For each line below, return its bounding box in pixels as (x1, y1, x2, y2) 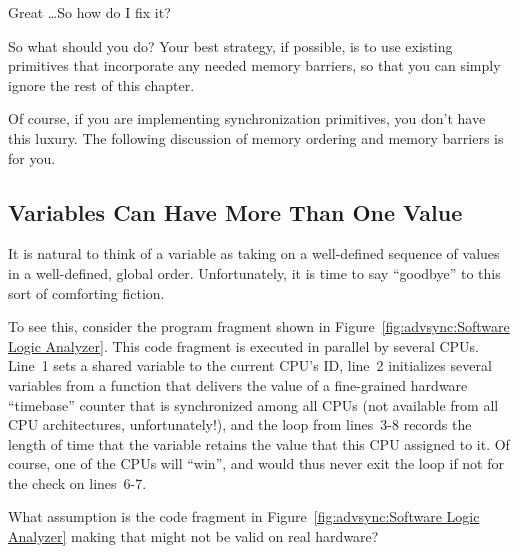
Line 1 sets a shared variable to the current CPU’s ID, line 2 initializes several (8, 355, 492, 376)
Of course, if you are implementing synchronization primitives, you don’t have (8, 108, 486, 129)
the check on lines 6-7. (8, 472, 147, 493)
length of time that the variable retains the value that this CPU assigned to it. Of (8, 433, 510, 454)
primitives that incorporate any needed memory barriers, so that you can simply (8, 55, 501, 76)
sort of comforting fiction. (8, 282, 165, 303)
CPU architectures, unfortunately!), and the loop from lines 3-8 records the (8, 414, 472, 435)
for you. (8, 147, 56, 168)
